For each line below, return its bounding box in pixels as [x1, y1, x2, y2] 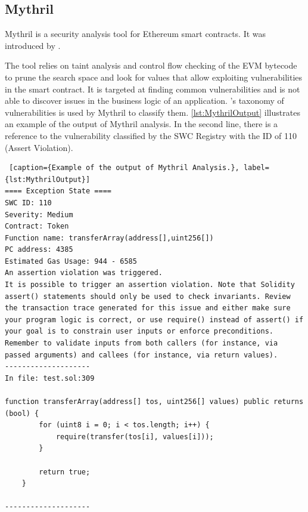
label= [243, 164, 269, 172]
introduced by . [5, 39, 61, 51]
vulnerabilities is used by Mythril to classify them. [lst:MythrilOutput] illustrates [5, 106, 300, 118]
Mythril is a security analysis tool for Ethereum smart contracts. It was [5, 27, 266, 40]
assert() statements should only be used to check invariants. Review [5, 292, 291, 301]
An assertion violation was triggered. [5, 269, 163, 277]
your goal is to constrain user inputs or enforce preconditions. [5, 327, 274, 336]
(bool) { [5, 409, 39, 418]
